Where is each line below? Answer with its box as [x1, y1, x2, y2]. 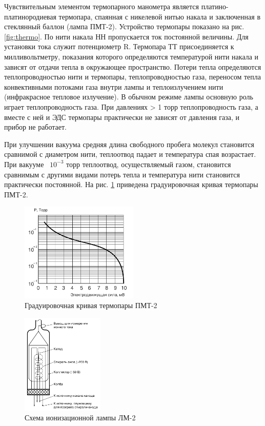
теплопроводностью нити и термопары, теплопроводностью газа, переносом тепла [4, 71, 261, 82]
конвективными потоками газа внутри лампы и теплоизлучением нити [4, 81, 223, 92]
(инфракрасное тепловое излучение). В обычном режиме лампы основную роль [4, 91, 253, 102]
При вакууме [4, 158, 44, 169]
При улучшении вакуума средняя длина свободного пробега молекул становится [4, 138, 255, 149]
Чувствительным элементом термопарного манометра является [4, 1, 199, 11]
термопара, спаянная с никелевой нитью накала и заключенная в [58, 11, 260, 22]
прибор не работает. [4, 121, 67, 132]
